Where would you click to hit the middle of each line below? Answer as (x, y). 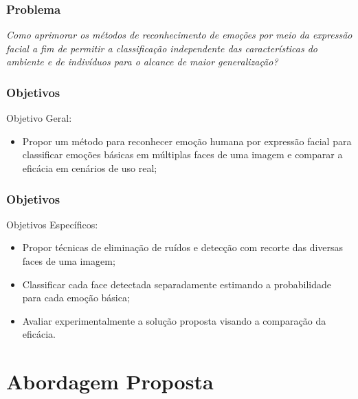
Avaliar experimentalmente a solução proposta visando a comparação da (174, 320)
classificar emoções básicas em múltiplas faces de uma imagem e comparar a (182, 154)
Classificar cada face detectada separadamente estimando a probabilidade (177, 284)
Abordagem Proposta (110, 381)
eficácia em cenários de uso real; (90, 168)
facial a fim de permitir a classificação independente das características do (162, 48)
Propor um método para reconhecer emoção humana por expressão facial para (187, 141)
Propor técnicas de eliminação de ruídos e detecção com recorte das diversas (183, 247)
